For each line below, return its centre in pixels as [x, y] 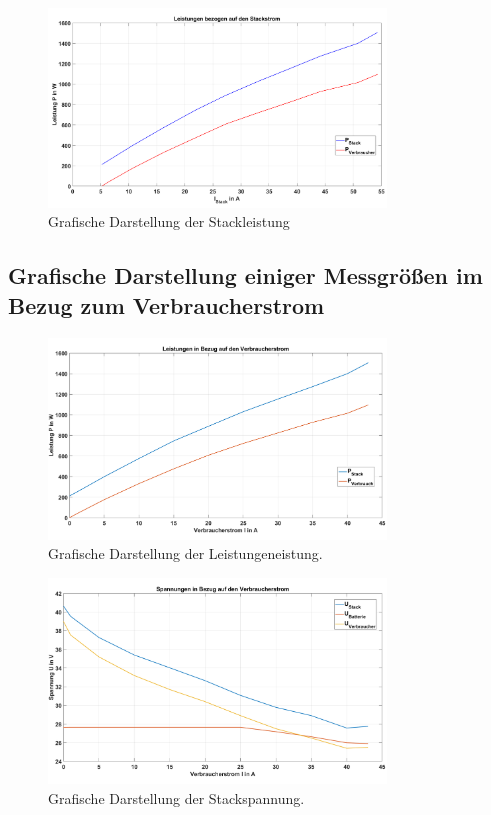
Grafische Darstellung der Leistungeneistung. [185, 553]
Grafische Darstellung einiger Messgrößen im [245, 275]
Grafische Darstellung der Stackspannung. [176, 797]
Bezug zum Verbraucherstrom [166, 304]
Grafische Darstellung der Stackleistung [169, 221]
